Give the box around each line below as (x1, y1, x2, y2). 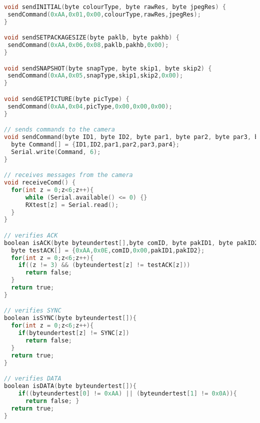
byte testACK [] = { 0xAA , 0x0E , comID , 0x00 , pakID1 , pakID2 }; (11, 246, 205, 254)
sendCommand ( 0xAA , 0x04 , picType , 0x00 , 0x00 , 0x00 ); (7, 102, 172, 110)
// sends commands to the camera (4, 126, 115, 133)
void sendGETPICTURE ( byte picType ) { (4, 95, 129, 102)
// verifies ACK (4, 231, 58, 239)
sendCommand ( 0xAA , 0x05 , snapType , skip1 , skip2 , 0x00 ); (7, 72, 183, 79)
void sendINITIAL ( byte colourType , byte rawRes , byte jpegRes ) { (4, 3, 226, 10)
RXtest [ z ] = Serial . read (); (25, 201, 119, 208)
